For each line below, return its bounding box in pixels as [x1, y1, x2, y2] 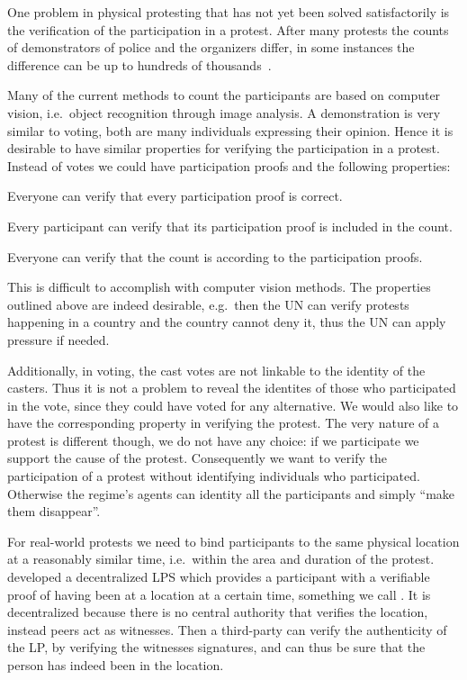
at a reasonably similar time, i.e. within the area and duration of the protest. [7, 549, 435, 568]
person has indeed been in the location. [7, 656, 224, 674]
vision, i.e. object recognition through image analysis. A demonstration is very [7, 103, 441, 122]
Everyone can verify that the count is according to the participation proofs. [7, 247, 423, 266]
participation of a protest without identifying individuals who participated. [7, 467, 420, 485]
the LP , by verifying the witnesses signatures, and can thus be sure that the [7, 638, 426, 657]
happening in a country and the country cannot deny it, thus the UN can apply [7, 313, 446, 331]
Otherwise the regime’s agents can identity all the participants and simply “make [7, 484, 455, 503]
